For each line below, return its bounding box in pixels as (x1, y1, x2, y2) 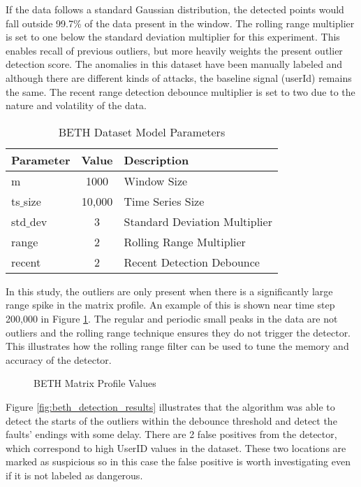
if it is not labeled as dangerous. (6, 467, 143, 482)
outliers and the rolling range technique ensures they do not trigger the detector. (6, 325, 351, 339)
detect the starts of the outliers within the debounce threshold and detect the (6, 413, 337, 428)
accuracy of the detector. (6, 352, 112, 367)
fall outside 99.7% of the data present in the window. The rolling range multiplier (6, 15, 355, 30)
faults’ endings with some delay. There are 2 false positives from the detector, (6, 427, 337, 442)
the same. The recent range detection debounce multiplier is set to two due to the (6, 84, 355, 99)
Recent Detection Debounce (124, 253, 260, 270)
